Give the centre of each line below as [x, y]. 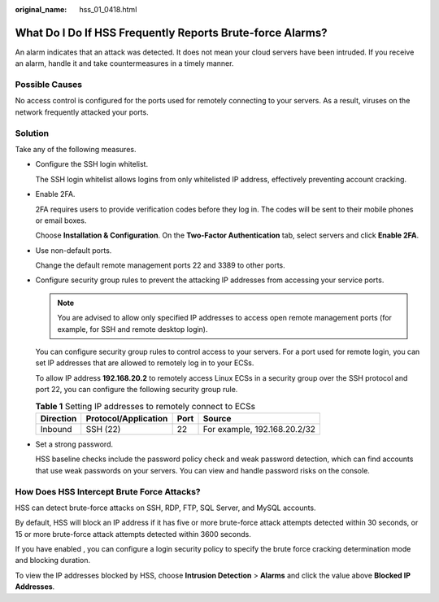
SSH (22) [103, 429]
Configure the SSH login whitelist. [92, 164]
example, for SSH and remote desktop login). [133, 329]
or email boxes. [61, 220]
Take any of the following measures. [76, 149]
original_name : [41, 9]
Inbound [56, 429]
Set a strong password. [74, 444]
